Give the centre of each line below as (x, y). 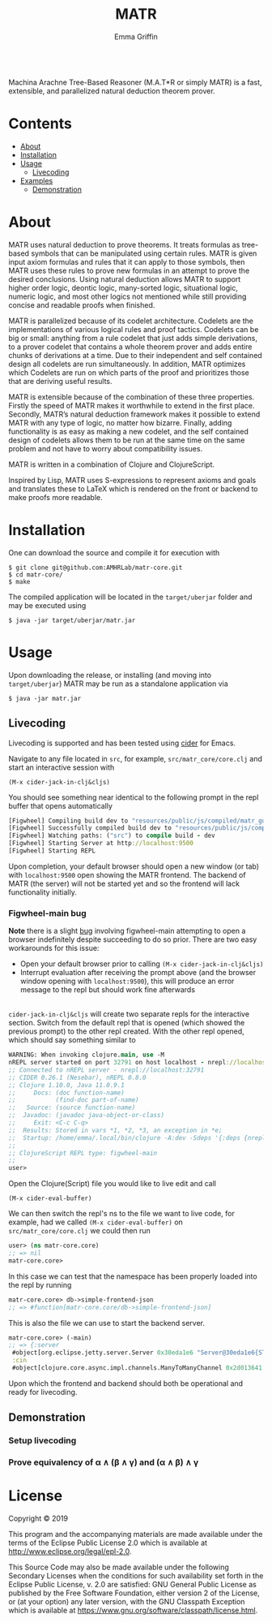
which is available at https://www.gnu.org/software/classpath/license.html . (133, 1610)
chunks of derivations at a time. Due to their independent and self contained (136, 355)
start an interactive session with (62, 767)
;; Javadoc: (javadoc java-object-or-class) (86, 1116)
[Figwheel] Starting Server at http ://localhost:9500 (101, 844)
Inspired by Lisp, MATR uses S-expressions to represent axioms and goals (132, 480)
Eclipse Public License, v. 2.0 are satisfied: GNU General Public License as (132, 1585)
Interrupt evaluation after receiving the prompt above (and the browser (138, 973)
